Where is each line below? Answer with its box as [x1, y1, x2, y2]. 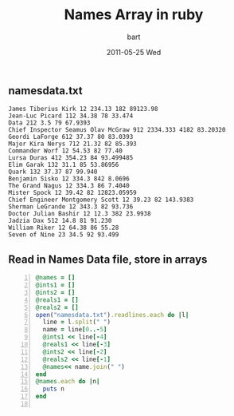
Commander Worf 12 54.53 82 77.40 [8, 147, 123, 155]
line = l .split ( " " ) [42, 318, 111, 327]
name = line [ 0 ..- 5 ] [42, 326, 107, 334]
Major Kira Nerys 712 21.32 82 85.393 [8, 140, 137, 149]
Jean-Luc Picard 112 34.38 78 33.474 [8, 112, 134, 121]
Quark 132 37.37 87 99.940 [8, 168, 98, 176]
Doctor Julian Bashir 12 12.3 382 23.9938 [8, 210, 151, 218]
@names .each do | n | [35, 378, 100, 386]
